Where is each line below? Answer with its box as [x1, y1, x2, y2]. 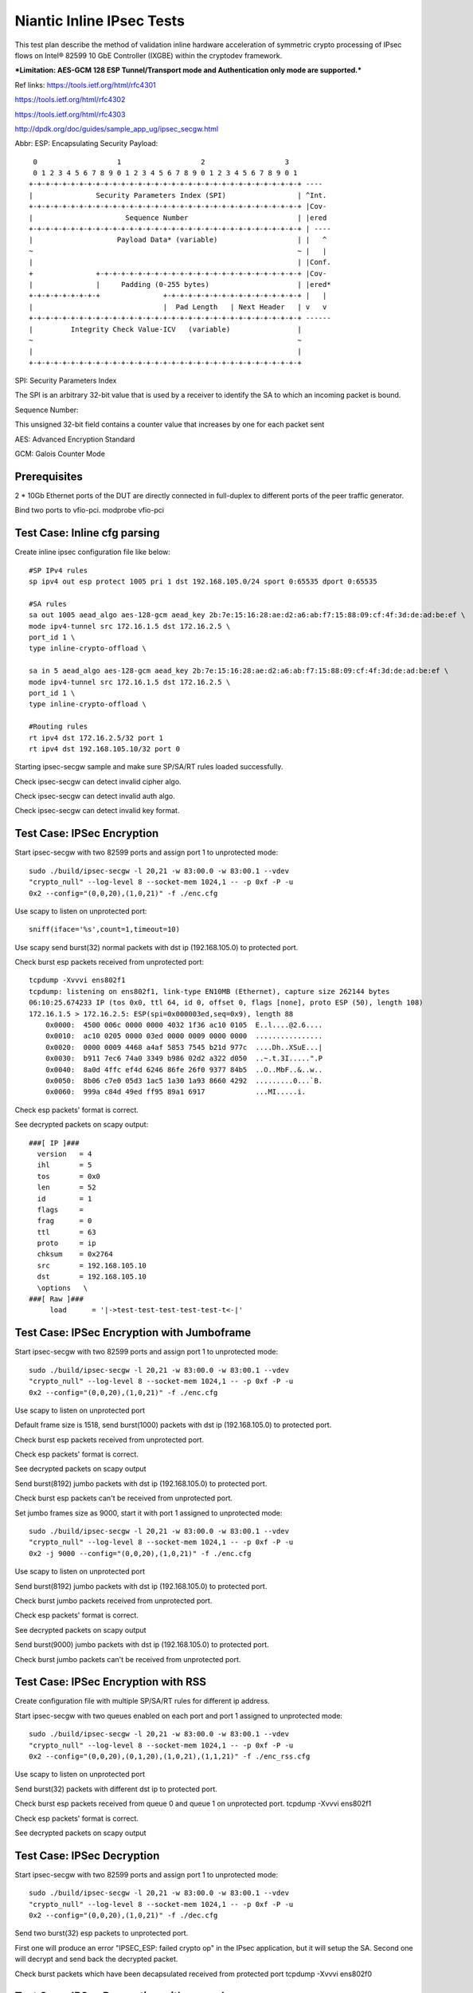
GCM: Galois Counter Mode [14, 449, 105, 458]
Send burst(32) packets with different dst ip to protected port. [14, 1784, 218, 1794]
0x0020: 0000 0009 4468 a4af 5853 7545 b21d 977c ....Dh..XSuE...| [45, 1043, 323, 1052]
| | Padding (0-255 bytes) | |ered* [29, 280, 331, 289]
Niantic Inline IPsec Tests [14, 12, 185, 29]
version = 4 [37, 1149, 92, 1158]
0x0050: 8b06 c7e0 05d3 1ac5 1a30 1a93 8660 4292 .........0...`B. [45, 1076, 323, 1085]
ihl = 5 [37, 1161, 92, 1169]
